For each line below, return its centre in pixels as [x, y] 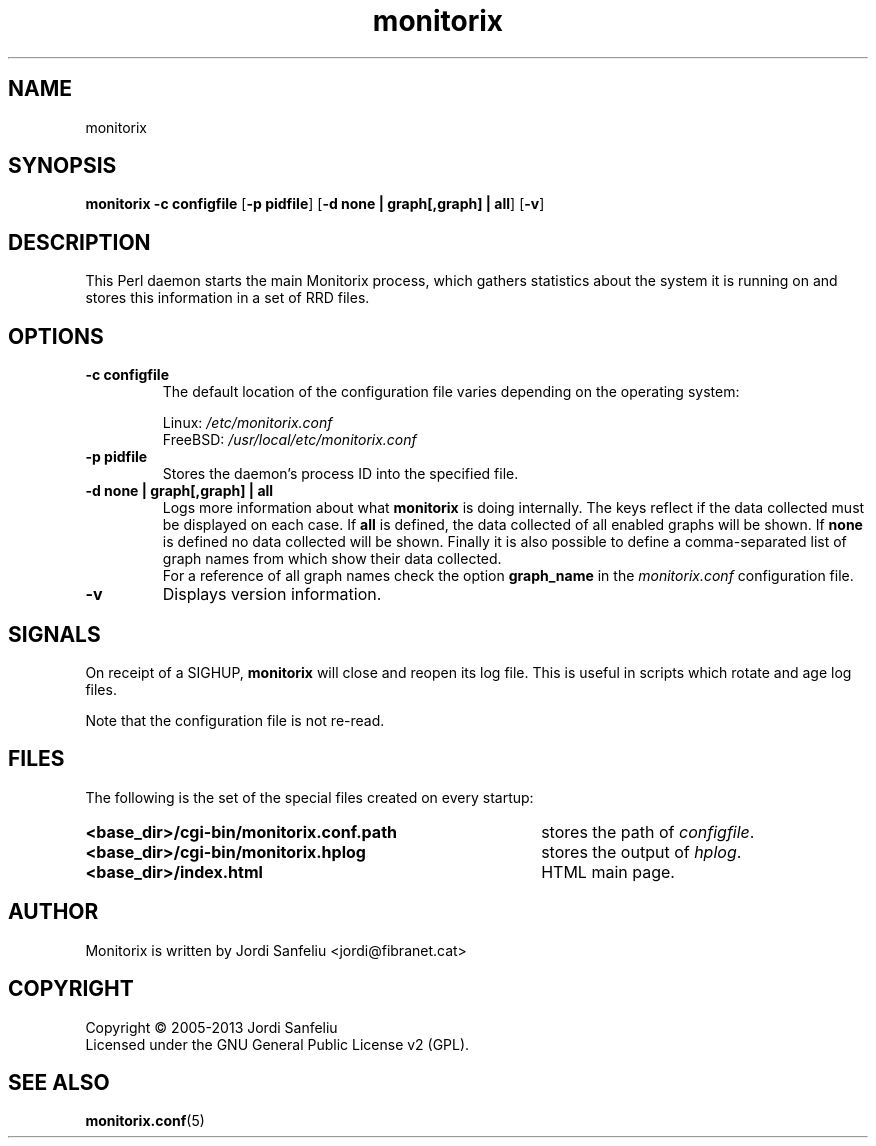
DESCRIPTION [79, 242]
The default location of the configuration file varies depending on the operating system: [451, 392]
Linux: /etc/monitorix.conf [247, 423]
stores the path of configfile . [648, 831]
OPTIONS [56, 336]
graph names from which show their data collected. [332, 559]
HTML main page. [608, 871]
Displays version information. [272, 594]
